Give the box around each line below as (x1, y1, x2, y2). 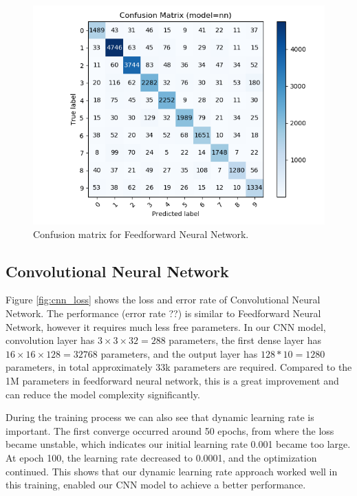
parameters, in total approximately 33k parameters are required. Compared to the (6, 360, 352, 374)
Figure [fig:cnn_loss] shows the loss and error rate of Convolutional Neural (6, 292, 321, 307)
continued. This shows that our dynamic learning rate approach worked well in (6, 464, 338, 478)
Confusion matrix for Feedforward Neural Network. (33, 226, 249, 241)
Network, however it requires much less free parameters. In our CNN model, (6, 319, 326, 334)
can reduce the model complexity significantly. (6, 387, 200, 401)
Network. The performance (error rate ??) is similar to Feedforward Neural (6, 305, 321, 320)
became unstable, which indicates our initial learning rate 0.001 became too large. (6, 437, 351, 451)
